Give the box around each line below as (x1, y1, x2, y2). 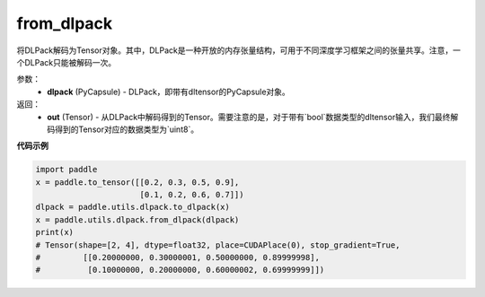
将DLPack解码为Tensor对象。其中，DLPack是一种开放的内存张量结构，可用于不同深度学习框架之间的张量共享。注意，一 (16, 45, 462, 56)
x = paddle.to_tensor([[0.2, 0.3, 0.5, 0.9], (35, 177, 240, 188)
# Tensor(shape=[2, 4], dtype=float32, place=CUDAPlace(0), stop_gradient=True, (35, 240, 401, 250)
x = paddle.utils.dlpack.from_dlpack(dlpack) (35, 214, 240, 224)
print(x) (35, 227, 75, 238)
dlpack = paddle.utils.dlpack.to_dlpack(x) (35, 202, 231, 213)
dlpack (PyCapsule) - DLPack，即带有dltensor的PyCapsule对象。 (47, 86, 291, 97)
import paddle (35, 164, 98, 175)
